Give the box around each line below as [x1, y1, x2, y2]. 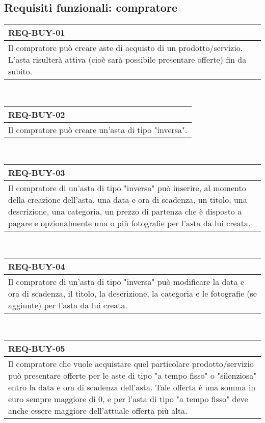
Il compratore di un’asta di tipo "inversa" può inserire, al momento [8, 182, 246, 194]
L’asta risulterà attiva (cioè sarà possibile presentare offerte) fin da [8, 54, 247, 66]
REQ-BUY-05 [8, 342, 65, 354]
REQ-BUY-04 [8, 260, 65, 272]
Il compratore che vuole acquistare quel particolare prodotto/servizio [8, 357, 254, 369]
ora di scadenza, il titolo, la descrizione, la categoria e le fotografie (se [8, 287, 257, 299]
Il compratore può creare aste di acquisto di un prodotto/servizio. [8, 42, 243, 54]
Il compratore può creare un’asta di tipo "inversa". [8, 123, 188, 136]
